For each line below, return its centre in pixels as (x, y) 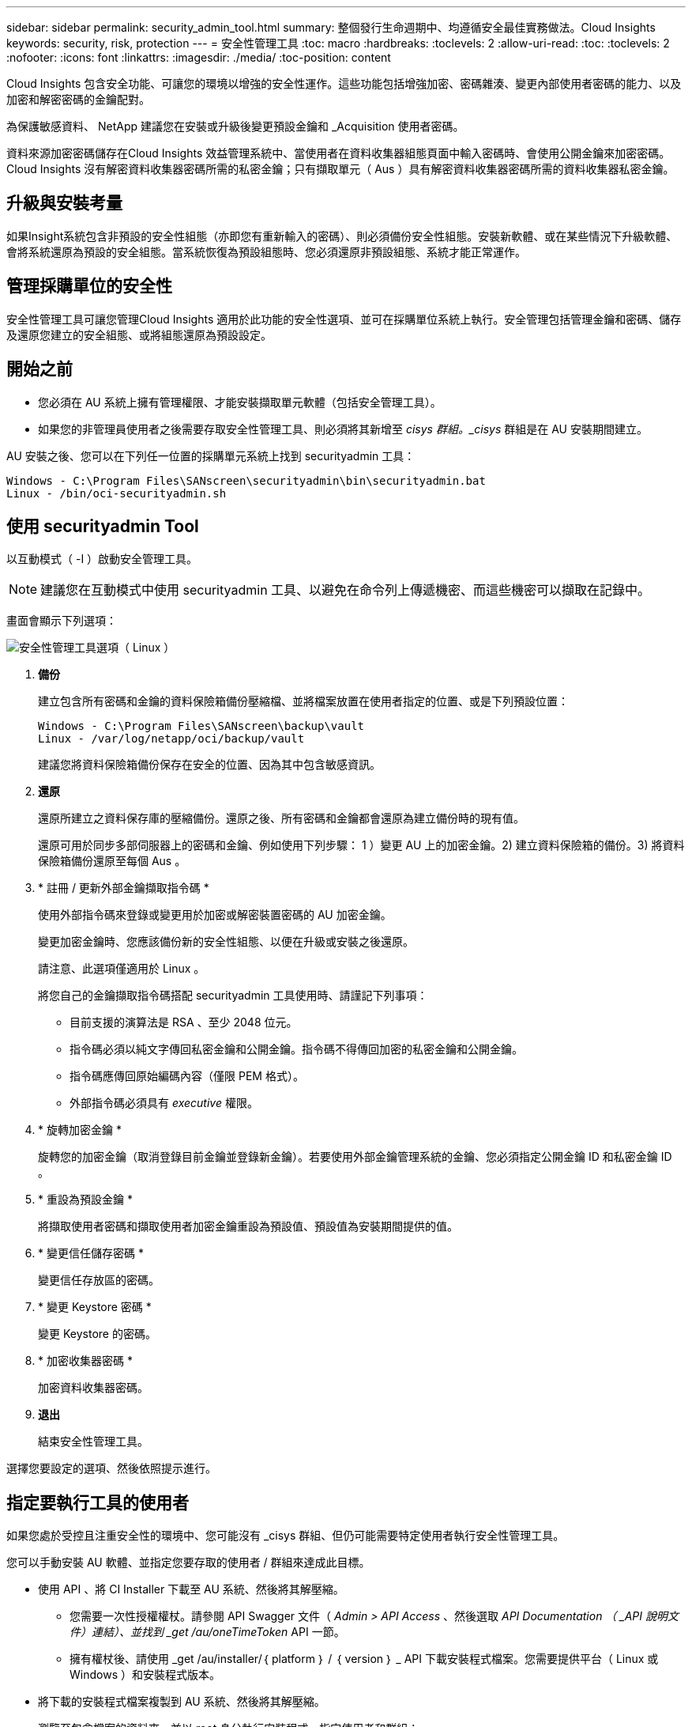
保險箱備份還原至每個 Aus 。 (112, 861)
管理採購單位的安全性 (89, 286)
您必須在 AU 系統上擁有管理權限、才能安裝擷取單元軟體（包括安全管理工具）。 (240, 402)
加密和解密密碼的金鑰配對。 (78, 99)
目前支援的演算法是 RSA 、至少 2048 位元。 (184, 1022)
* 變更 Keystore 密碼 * (95, 1307)
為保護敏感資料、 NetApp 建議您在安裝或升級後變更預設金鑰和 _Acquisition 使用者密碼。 (235, 126)
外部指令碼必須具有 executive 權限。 (164, 1103)
